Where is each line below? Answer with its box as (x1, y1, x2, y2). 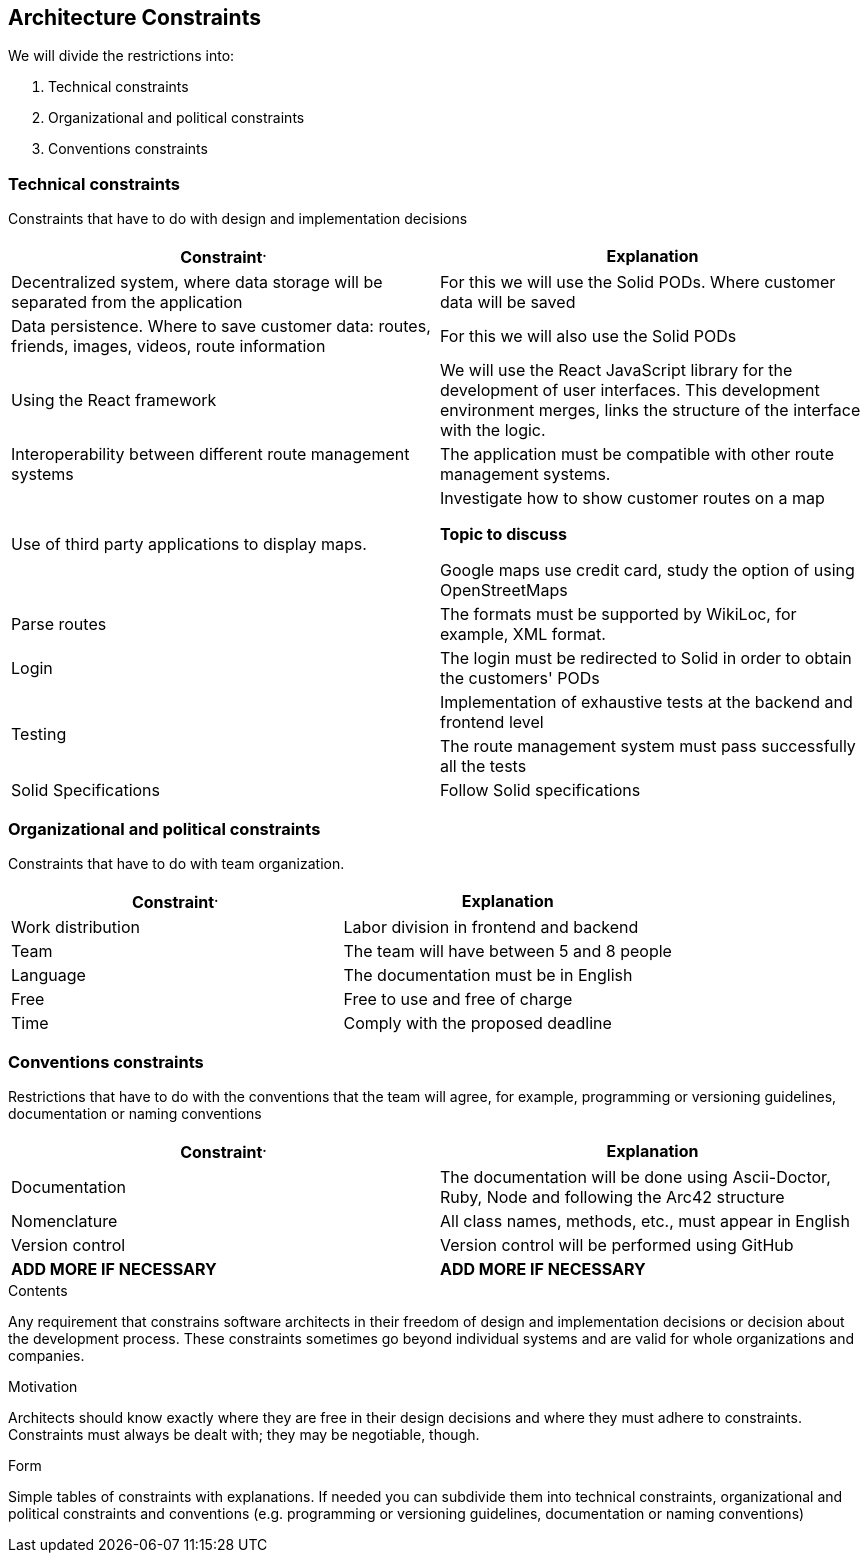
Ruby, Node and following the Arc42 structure (440, 1186, 785, 1207)
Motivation (8, 1377, 78, 1395)
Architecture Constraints (8, 5, 261, 30)
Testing (11, 723, 67, 744)
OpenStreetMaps (440, 579, 568, 600)
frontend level (440, 711, 544, 732)
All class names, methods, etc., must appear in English (440, 1210, 850, 1231)
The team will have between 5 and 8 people (343, 940, 672, 961)
